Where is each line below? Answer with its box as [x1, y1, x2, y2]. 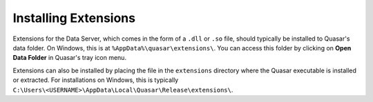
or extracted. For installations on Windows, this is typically [12, 76, 179, 84]
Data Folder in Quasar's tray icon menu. [12, 54, 127, 62]
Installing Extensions [12, 10, 136, 25]
